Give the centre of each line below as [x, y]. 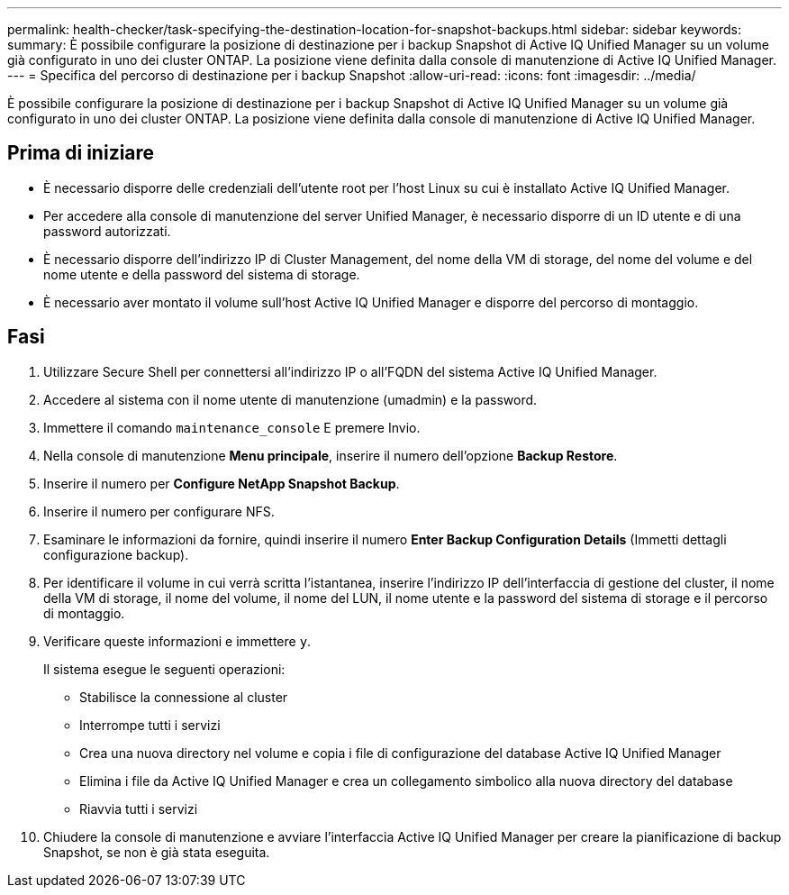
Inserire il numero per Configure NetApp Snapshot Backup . [222, 483]
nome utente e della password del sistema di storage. [202, 274]
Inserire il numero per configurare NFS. [159, 511]
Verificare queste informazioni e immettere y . [177, 641]
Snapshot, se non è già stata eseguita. [157, 852]
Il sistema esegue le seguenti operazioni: [164, 669]
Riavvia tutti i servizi [139, 808]
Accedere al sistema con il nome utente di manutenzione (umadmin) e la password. [290, 399]
